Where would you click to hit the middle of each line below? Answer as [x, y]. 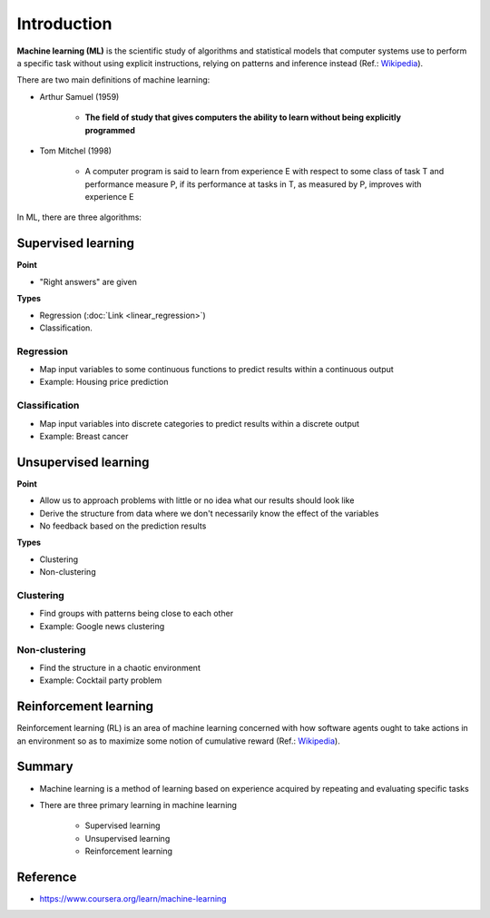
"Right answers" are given [88, 281]
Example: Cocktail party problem [101, 680]
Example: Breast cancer [84, 436]
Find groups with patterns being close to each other [137, 614]
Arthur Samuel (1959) [79, 96]
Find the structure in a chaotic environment [120, 667]
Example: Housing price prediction [104, 382]
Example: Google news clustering [102, 626]
